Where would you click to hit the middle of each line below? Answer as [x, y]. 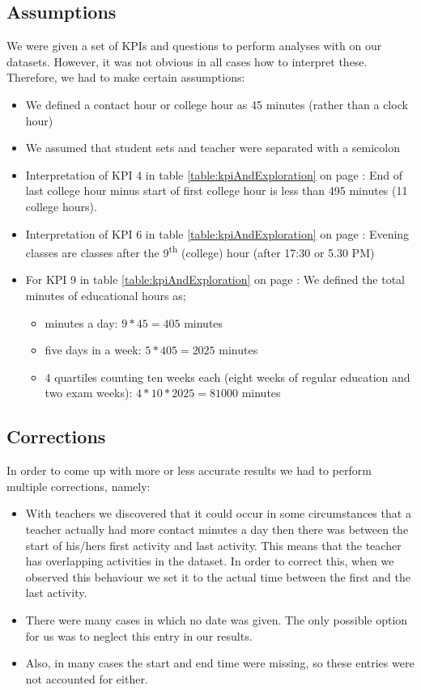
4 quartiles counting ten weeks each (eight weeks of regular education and [228, 377]
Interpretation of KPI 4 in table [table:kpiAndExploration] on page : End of [214, 174]
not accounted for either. [87, 678]
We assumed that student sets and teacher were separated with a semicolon [213, 148]
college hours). [61, 206]
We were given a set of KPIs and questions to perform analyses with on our [194, 46]
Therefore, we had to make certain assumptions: [126, 77]
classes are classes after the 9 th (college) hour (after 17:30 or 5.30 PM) [200, 251]
